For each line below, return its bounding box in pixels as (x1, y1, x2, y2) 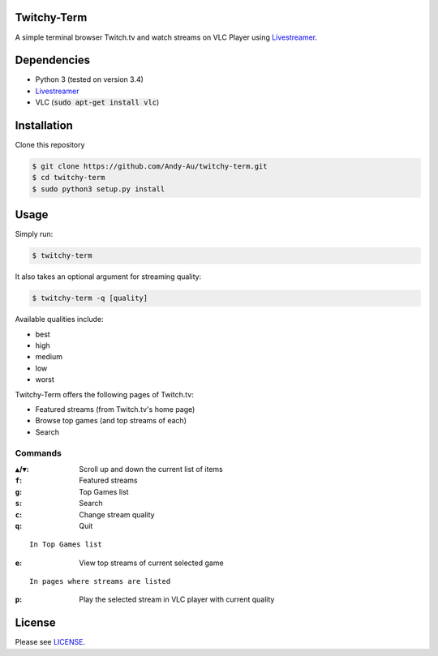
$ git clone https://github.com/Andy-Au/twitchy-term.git (32, 162, 268, 171)
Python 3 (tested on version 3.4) (35, 75, 144, 84)
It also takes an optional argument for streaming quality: (15, 272, 202, 281)
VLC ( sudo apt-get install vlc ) (35, 97, 160, 107)
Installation (15, 118, 73, 133)
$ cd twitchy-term (32, 173, 105, 182)
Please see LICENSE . (15, 637, 85, 647)
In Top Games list (29, 540, 103, 549)
